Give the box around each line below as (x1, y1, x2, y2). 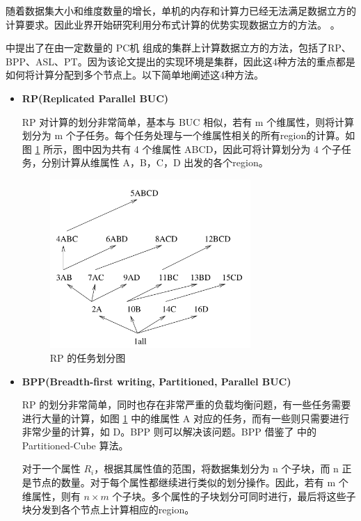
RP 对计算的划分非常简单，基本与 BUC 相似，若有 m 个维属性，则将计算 (22, 114, 355, 129)
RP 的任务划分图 (49, 350, 126, 364)
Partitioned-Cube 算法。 (22, 438, 129, 452)
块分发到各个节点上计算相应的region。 (22, 502, 195, 517)
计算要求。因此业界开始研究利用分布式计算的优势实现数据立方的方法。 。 (6, 17, 340, 31)
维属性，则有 (22, 488, 81, 503)
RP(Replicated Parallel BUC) (22, 90, 169, 105)
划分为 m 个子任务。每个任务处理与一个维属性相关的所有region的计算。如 (22, 128, 355, 143)
